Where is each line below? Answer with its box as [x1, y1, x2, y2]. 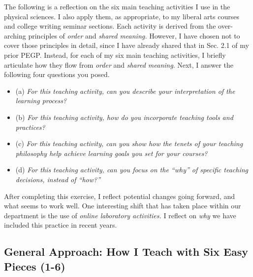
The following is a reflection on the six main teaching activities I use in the [4, 1, 230, 11]
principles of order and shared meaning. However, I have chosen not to [28, 30, 240, 40]
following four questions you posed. [4, 69, 110, 79]
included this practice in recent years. [4, 220, 117, 230]
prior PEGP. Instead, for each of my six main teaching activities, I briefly [4, 49, 226, 60]
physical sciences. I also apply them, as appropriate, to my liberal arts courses [4, 11, 239, 21]
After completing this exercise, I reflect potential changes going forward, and [4, 191, 235, 201]
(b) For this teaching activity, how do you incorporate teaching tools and [15, 112, 233, 122]
